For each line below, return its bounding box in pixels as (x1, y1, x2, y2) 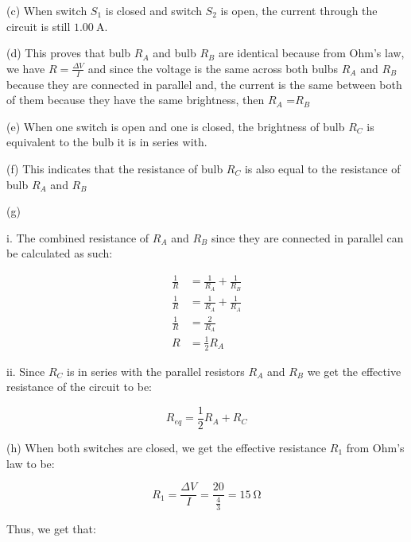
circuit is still (6, 17, 71, 34)
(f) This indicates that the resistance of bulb (6, 160, 223, 176)
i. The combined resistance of (6, 229, 149, 246)
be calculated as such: (6, 245, 113, 261)
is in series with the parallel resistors (67, 362, 245, 379)
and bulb (153, 45, 196, 61)
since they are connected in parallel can (211, 229, 404, 246)
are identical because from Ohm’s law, (218, 45, 405, 61)
